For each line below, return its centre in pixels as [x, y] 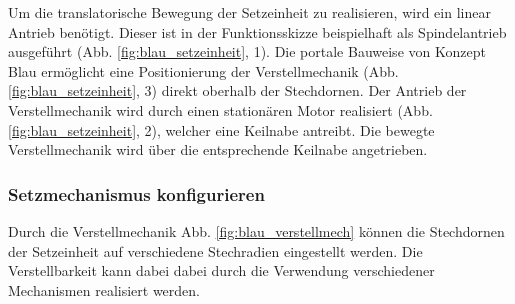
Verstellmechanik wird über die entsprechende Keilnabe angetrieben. [218, 149]
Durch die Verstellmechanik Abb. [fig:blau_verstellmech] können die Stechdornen [256, 230]
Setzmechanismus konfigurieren [136, 193]
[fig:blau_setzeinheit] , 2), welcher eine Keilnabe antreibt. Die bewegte [221, 129]
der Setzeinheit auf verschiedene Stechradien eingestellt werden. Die [215, 250]
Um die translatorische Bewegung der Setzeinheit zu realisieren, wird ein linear [249, 12]
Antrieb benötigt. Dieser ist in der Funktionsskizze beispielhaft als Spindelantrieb [257, 31]
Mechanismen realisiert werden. [104, 289]
